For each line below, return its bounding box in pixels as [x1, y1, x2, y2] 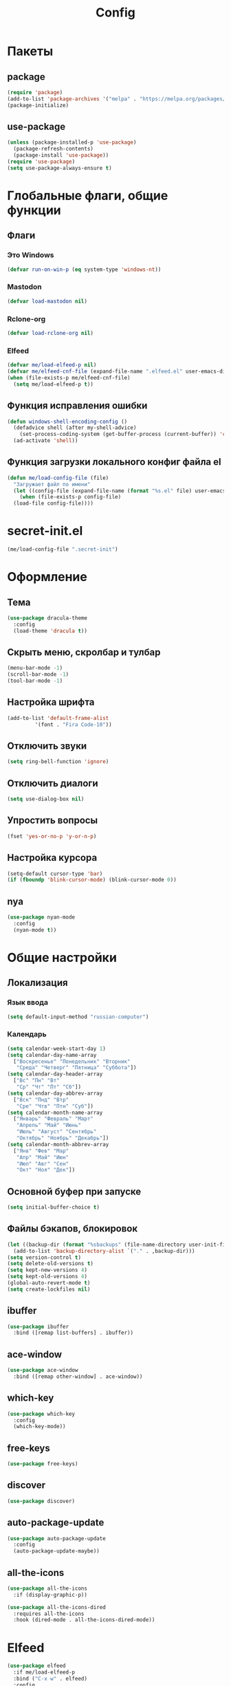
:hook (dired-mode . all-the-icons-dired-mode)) [13, 1617, 155, 1623]
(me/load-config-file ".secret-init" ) [7, 546, 118, 553]
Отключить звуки [7, 741, 87, 752]
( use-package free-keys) [7, 1460, 78, 1467]
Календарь [7, 1029, 47, 1039]
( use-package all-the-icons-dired [7, 1603, 107, 1610]
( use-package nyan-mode [7, 914, 76, 921]
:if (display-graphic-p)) [13, 1591, 88, 1598]
